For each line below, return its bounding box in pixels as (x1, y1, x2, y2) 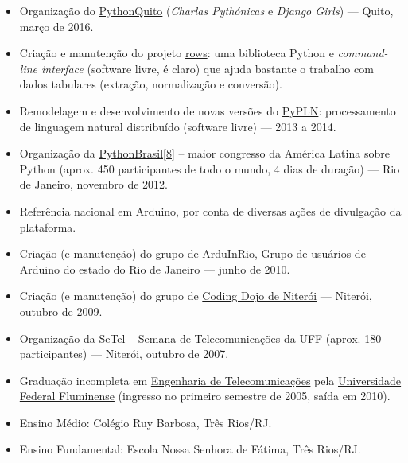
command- (337, 45, 388, 61)
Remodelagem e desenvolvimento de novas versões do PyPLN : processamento (19, 102, 396, 119)
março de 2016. (19, 18, 94, 34)
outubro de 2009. (19, 302, 103, 319)
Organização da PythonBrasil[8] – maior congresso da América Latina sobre (19, 145, 390, 161)
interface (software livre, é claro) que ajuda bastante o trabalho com (41, 60, 374, 76)
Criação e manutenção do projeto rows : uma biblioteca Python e (19, 45, 334, 61)
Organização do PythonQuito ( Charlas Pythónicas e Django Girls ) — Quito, (19, 2, 394, 18)
